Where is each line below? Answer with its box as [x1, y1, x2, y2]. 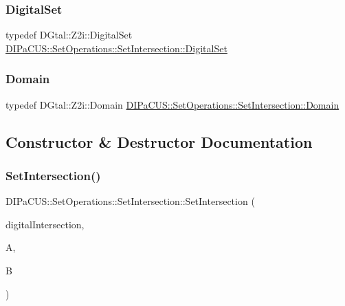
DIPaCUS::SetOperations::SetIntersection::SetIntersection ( [5, 194, 255, 208]
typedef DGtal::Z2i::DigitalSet [5, 28, 133, 42]
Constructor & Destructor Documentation [5, 131, 313, 152]
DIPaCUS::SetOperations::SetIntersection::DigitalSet [5, 41, 227, 55]
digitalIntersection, [5, 217, 85, 231]
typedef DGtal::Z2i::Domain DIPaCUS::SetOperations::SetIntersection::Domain [5, 97, 340, 111]
